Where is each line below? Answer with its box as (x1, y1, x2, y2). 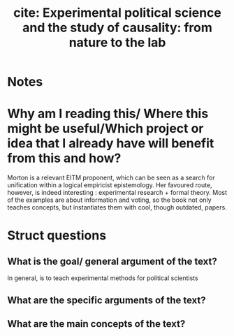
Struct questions (7, 228, 107, 244)
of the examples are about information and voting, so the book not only (7, 196, 212, 204)
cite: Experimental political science (13, 5, 221, 21)
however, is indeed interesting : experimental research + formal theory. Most (7, 189, 228, 197)
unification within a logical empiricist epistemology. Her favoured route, (7, 181, 212, 189)
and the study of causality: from (22, 20, 213, 36)
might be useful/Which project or (7, 121, 204, 137)
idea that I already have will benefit (7, 136, 214, 152)
